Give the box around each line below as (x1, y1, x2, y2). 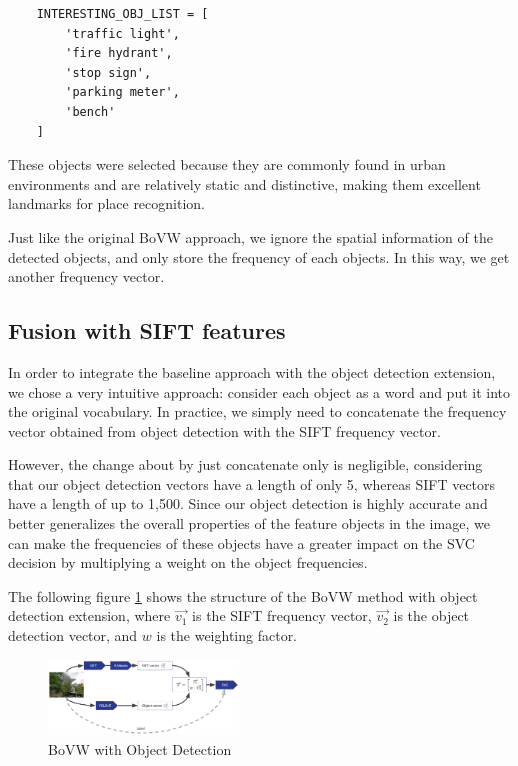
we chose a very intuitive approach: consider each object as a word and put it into (8, 381, 511, 402)
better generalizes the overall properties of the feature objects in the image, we (8, 513, 490, 534)
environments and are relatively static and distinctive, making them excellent (8, 173, 481, 194)
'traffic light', (65, 26, 180, 41)
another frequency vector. (8, 266, 165, 287)
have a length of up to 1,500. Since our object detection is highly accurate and (8, 493, 488, 514)
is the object (393, 605, 470, 626)
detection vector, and (8, 625, 138, 646)
